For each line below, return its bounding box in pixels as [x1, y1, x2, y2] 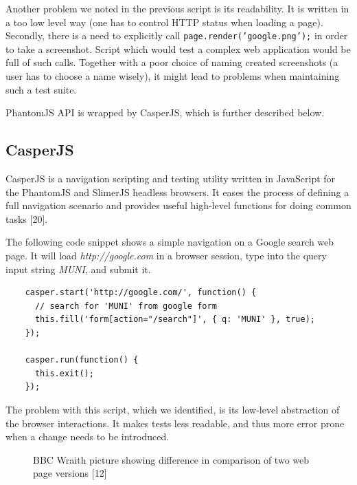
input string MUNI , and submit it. [5, 261, 151, 276]
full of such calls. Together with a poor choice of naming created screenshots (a [5, 55, 338, 69]
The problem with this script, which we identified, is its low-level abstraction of [5, 402, 340, 416]
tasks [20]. [5, 211, 48, 226]
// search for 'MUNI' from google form [34, 301, 217, 311]
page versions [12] [33, 466, 107, 480]
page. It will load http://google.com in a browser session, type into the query [5, 248, 327, 262]
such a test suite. [5, 82, 77, 96]
